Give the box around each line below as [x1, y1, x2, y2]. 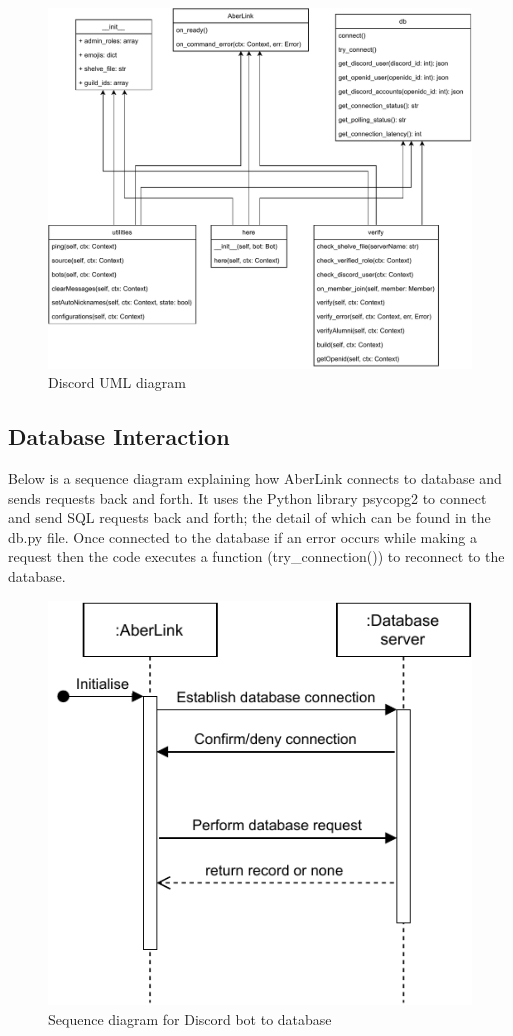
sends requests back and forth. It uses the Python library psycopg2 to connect [8, 487, 487, 508]
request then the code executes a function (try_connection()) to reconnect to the [8, 546, 505, 567]
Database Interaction [8, 421, 230, 452]
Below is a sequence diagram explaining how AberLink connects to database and [8, 468, 502, 489]
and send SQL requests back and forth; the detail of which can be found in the [8, 507, 491, 528]
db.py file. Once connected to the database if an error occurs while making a [8, 526, 477, 547]
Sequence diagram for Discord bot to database [48, 1008, 332, 1029]
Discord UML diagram [48, 372, 186, 393]
